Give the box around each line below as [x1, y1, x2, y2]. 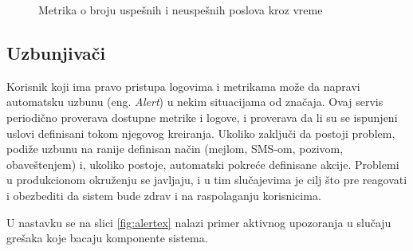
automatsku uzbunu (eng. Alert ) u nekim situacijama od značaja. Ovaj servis [6, 93, 383, 110]
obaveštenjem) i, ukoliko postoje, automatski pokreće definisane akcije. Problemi [6, 155, 399, 172]
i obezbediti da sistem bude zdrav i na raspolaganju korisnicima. [6, 186, 321, 203]
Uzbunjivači [6, 40, 106, 65]
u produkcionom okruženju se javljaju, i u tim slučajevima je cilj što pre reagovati [6, 171, 407, 188]
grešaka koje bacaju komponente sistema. [6, 229, 208, 246]
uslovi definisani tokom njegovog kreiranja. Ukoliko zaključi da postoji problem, [6, 124, 395, 141]
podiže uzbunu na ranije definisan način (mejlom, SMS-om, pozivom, [6, 140, 344, 157]
